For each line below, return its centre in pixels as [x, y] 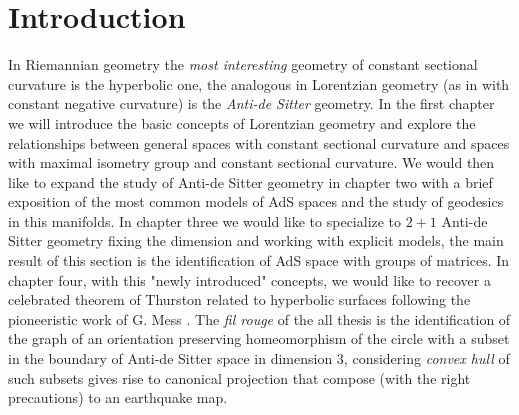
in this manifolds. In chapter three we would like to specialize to [205, 220]
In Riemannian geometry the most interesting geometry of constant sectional [243, 64]
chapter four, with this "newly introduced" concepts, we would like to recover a [249, 279]
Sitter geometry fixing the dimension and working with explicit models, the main [256, 240]
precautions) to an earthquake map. [118, 397]
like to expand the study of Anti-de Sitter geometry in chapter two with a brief [250, 181]
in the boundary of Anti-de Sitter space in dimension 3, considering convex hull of [259, 358]
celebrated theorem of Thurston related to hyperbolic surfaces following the [239, 299]
